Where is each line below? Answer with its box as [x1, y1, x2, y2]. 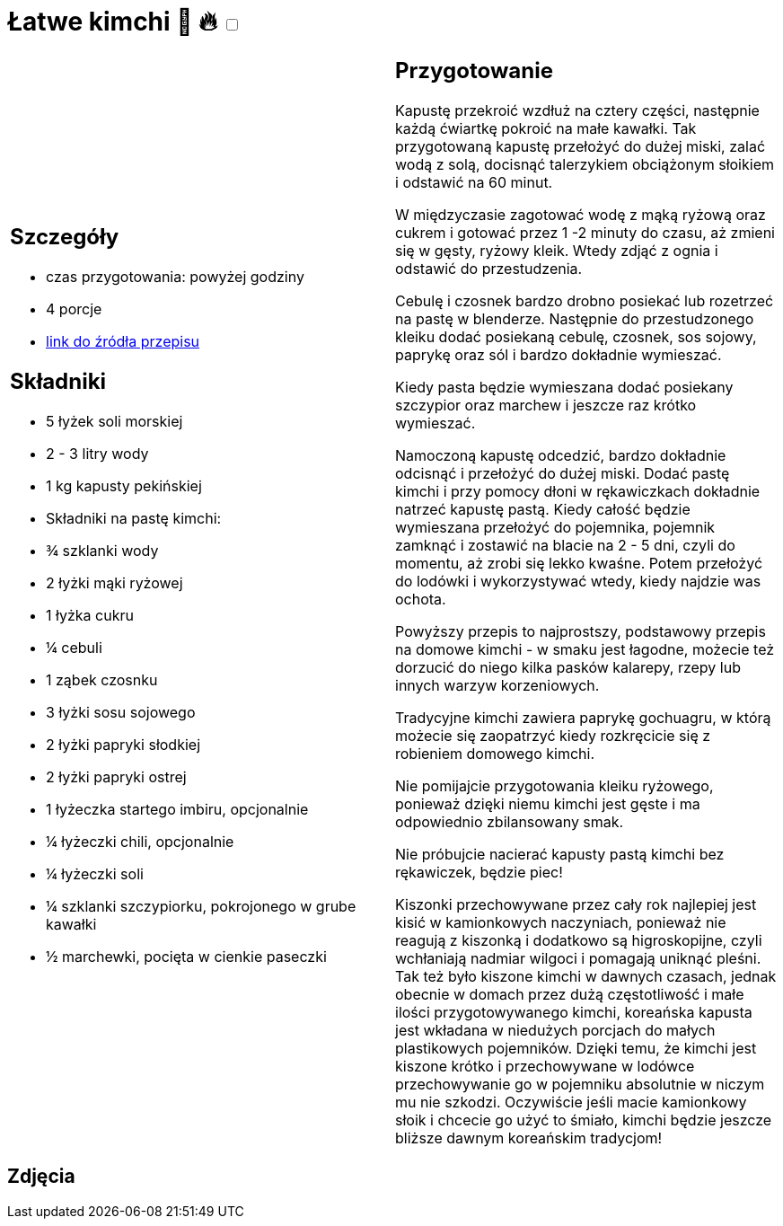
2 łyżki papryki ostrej [46, 768, 187, 787]
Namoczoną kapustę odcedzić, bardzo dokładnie [395, 445, 726, 464]
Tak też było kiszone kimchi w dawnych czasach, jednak [395, 966, 777, 985]
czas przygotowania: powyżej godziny [46, 268, 304, 287]
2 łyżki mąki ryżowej [46, 574, 183, 593]
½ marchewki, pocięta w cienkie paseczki [46, 948, 327, 966]
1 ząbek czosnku [46, 671, 158, 690]
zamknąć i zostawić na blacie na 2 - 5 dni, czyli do [395, 535, 735, 554]
